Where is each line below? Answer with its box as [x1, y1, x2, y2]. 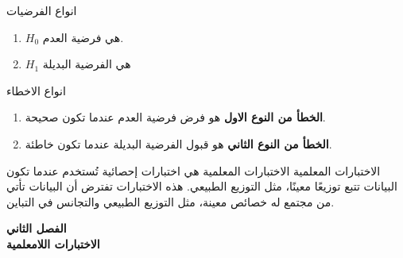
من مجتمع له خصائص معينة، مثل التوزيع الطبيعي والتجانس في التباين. [6, 193, 335, 210]
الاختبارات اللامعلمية [6, 235, 100, 252]
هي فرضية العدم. [42, 29, 124, 45]
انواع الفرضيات [6, 2, 77, 18]
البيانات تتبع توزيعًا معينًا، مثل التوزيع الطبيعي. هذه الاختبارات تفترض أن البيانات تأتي [6, 178, 397, 194]
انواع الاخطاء [6, 82, 66, 98]
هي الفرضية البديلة [42, 56, 131, 72]
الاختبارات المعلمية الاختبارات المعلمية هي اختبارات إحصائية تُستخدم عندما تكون [6, 162, 381, 179]
